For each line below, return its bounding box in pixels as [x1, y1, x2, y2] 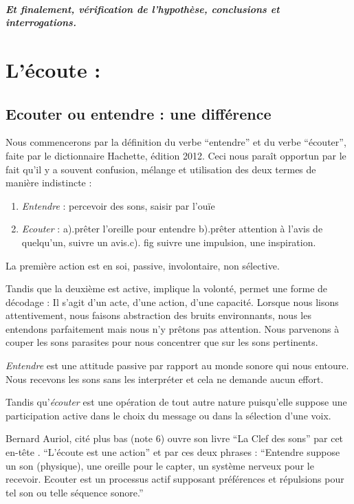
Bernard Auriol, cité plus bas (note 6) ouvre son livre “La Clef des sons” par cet [5, 431, 344, 446]
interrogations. [5, 15, 76, 30]
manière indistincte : [5, 175, 92, 190]
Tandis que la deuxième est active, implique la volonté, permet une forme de [5, 281, 328, 296]
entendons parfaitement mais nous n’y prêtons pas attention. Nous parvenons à [5, 321, 340, 336]
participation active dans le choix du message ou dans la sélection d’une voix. [5, 408, 331, 422]
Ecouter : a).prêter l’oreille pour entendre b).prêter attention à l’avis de [21, 221, 323, 236]
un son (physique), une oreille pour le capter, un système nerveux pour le [5, 458, 314, 472]
